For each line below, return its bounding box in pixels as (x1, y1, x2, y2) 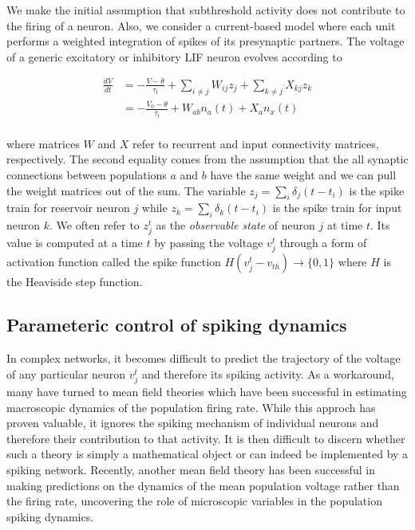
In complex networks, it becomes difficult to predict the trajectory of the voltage (6, 350, 401, 367)
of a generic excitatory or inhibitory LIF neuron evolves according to (6, 48, 342, 65)
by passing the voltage (154, 234, 263, 251)
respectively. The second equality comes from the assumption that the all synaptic (6, 151, 409, 167)
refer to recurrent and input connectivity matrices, (132, 135, 379, 151)
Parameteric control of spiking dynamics (6, 312, 347, 337)
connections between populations (6, 166, 167, 183)
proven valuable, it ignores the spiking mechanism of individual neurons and (6, 414, 379, 431)
